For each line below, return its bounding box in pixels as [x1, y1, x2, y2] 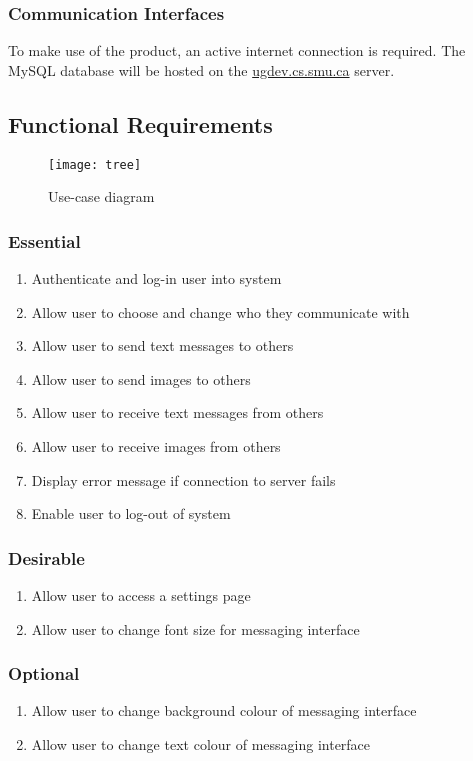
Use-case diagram [48, 186, 155, 207]
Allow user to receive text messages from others [31, 402, 324, 423]
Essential [8, 228, 81, 253]
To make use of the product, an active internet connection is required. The [8, 40, 466, 61]
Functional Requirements [8, 108, 273, 139]
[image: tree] [48, 157, 142, 172]
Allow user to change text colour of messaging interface [31, 734, 371, 755]
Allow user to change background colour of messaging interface [31, 700, 417, 721]
